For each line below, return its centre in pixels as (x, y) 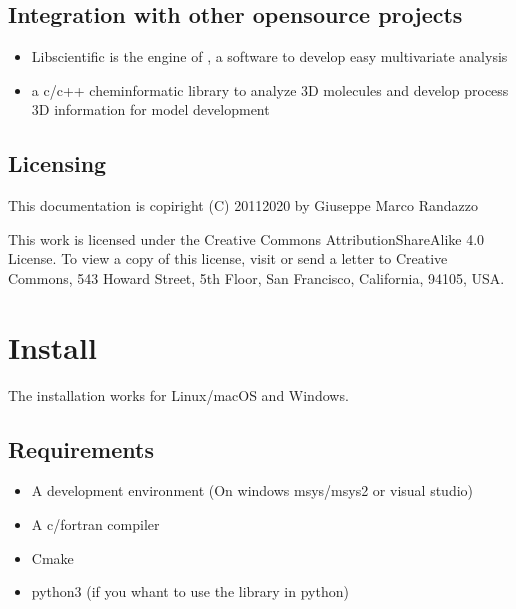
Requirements (81, 448)
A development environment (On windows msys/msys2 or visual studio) (252, 490)
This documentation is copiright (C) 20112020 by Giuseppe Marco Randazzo (243, 205)
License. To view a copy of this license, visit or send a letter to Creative (228, 258)
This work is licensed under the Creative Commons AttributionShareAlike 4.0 (246, 238)
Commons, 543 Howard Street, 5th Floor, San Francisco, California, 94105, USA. (256, 277)
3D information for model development (150, 109)
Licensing (57, 163)
